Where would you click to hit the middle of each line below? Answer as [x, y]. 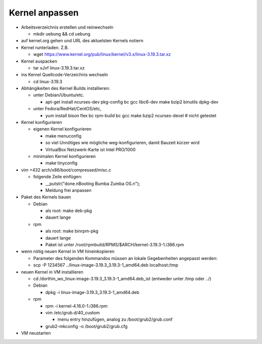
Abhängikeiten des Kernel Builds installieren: [65, 88]
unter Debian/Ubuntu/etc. [59, 95]
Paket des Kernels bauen [46, 197]
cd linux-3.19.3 [48, 81]
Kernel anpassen [44, 13]
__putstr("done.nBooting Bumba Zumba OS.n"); [93, 183]
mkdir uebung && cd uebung [62, 34]
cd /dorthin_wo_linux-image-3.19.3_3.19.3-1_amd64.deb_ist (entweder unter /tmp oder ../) [122, 279]
